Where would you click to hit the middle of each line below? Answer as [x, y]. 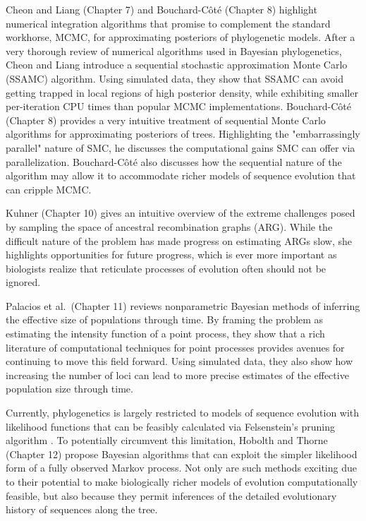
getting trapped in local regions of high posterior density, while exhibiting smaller [182, 92]
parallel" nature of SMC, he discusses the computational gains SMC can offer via [181, 147]
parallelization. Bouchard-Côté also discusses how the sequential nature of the [174, 161]
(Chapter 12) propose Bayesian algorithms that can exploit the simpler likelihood [182, 454]
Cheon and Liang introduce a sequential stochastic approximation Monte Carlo [177, 65]
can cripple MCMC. [49, 189]
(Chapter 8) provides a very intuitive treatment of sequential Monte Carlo [166, 120]
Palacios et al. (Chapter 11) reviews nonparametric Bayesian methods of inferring [183, 305]
